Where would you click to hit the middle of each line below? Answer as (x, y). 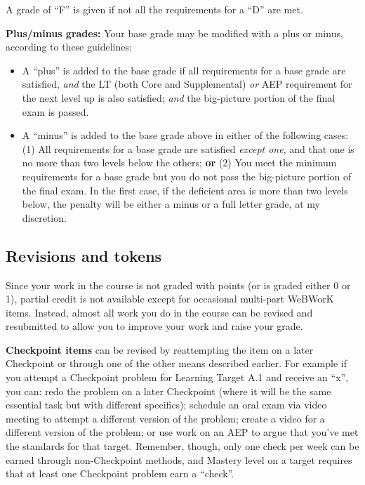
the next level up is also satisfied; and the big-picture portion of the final (179, 97)
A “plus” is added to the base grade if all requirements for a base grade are (184, 70)
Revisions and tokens (84, 255)
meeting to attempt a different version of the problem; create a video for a (165, 418)
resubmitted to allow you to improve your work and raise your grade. (154, 326)
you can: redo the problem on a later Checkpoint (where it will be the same (168, 391)
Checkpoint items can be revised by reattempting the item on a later (160, 349)
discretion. (44, 217)
